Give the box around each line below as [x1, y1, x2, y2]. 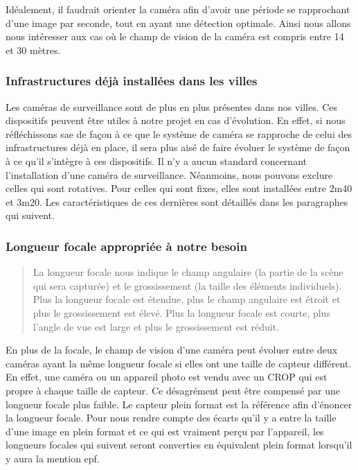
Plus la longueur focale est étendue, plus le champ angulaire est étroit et [33, 292, 341, 306]
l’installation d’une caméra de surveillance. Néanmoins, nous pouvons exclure [6, 167, 333, 182]
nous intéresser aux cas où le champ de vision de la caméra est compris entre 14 [6, 29, 344, 44]
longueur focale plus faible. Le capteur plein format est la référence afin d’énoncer [6, 397, 352, 411]
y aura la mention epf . [6, 451, 100, 465]
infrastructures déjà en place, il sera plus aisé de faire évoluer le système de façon [6, 140, 350, 155]
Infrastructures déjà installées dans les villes [6, 72, 258, 89]
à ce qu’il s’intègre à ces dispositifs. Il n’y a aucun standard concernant [6, 153, 307, 168]
